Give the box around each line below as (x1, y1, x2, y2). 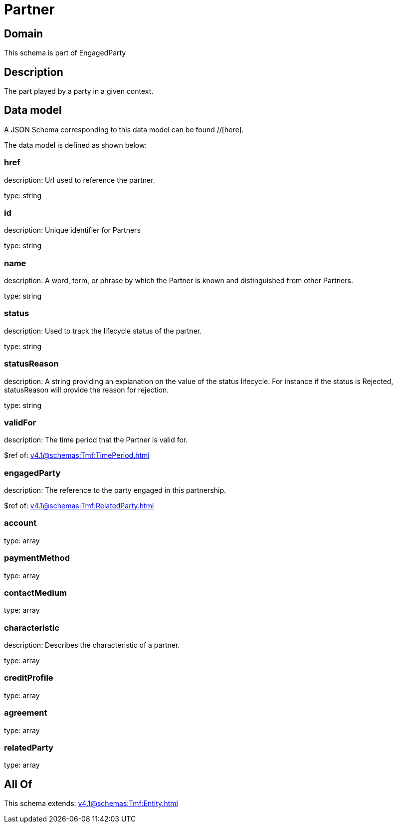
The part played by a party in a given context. (4, 87, 154, 96)
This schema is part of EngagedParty (4, 48, 126, 57)
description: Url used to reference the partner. (4, 175, 155, 184)
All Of (4, 778, 32, 791)
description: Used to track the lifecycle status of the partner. (4, 326, 202, 335)
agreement (4, 708, 47, 718)
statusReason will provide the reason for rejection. (4, 385, 169, 394)
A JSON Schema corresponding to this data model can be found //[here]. (4, 125, 244, 134)
